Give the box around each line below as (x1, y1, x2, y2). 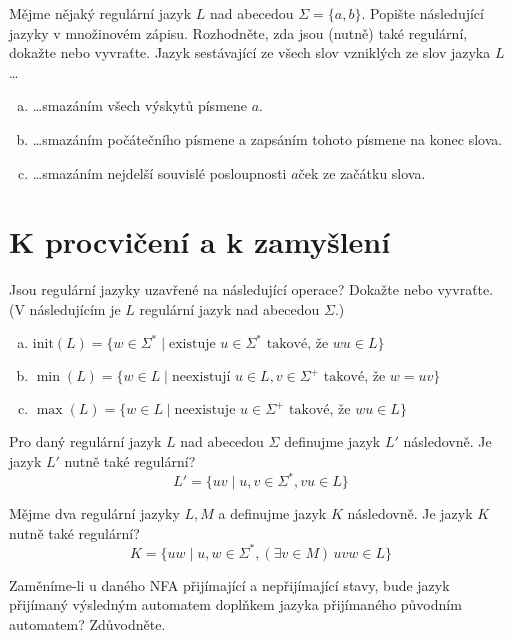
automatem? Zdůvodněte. (9, 614, 166, 635)
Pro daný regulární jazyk (9, 431, 162, 452)
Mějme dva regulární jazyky (9, 503, 180, 524)
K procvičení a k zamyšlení (9, 221, 391, 262)
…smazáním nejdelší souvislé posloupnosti (32, 162, 287, 183)
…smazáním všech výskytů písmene (32, 95, 248, 116)
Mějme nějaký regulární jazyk (9, 3, 192, 23)
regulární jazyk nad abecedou (139, 298, 320, 319)
